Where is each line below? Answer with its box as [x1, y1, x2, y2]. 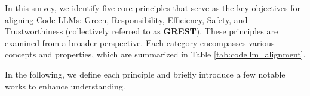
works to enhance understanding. [5, 79, 125, 92]
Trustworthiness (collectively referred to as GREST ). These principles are [5, 25, 278, 37]
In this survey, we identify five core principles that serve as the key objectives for [5, 2, 300, 14]
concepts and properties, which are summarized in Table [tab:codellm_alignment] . [5, 48, 306, 60]
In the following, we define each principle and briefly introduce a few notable [5, 68, 286, 80]
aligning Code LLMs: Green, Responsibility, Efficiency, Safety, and [5, 13, 248, 25]
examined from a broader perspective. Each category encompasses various [5, 36, 275, 49]
